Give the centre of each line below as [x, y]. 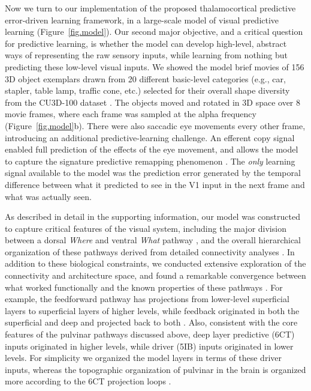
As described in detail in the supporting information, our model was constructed [153, 217]
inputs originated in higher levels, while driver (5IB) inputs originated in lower [149, 346]
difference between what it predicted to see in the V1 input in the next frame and [155, 184]
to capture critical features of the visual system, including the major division [146, 228]
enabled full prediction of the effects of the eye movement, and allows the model [152, 149]
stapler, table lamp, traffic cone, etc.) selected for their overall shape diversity [147, 90]
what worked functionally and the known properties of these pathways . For [144, 287]
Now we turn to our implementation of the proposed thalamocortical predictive [150, 8]
